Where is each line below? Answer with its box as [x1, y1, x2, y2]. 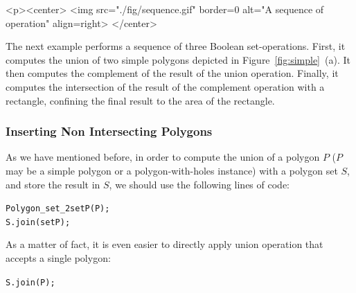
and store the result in [6, 177, 100, 191]
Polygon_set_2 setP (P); [6, 204, 110, 214]
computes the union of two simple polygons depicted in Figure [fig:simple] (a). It [6, 52, 350, 66]
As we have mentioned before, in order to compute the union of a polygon [6, 150, 320, 164]
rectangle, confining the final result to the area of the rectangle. [6, 93, 275, 107]
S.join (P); [6, 277, 55, 287]
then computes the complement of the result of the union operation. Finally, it [6, 66, 339, 80]
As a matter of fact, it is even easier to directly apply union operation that [6, 237, 323, 251]
